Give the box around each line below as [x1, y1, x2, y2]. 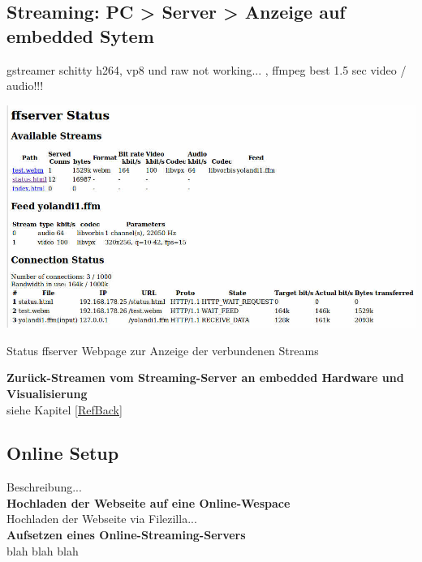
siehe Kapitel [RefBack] [6, 401, 123, 418]
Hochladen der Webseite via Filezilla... [6, 510, 197, 527]
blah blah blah [6, 542, 79, 559]
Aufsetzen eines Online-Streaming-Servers [6, 526, 246, 543]
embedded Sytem [6, 23, 154, 48]
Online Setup [6, 440, 119, 465]
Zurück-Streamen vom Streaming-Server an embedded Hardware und [6, 369, 404, 386]
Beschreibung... [6, 478, 82, 496]
